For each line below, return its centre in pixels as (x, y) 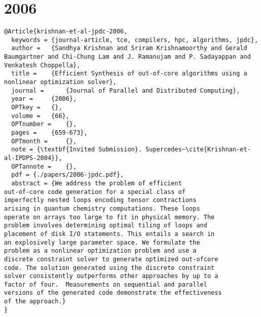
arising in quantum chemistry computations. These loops (102, 208)
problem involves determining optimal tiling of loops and (106, 226)
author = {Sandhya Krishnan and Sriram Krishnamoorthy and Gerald (129, 48)
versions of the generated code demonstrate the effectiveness (113, 293)
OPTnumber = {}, (44, 124)
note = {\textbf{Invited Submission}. (77, 150)
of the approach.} (35, 302)
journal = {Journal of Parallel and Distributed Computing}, (126, 90)
